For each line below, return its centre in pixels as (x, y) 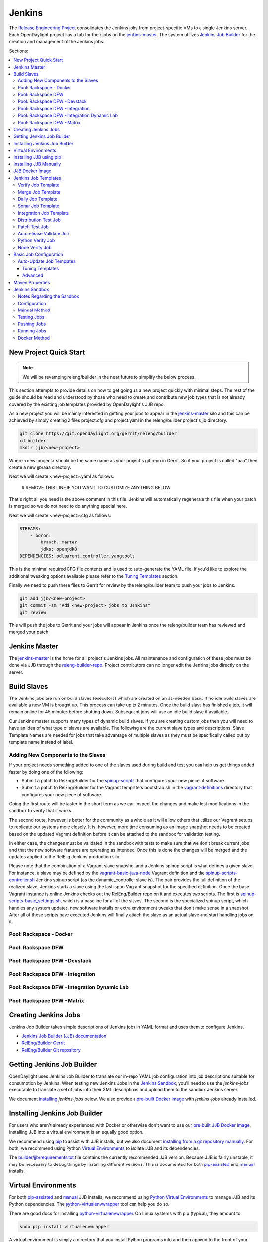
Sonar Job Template (39, 206)
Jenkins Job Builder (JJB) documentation (64, 1036)
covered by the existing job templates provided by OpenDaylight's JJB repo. (87, 404)
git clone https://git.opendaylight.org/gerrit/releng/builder (98, 434)
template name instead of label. (41, 742)
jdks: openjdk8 (59, 549)
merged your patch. (29, 632)
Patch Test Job (33, 227)
